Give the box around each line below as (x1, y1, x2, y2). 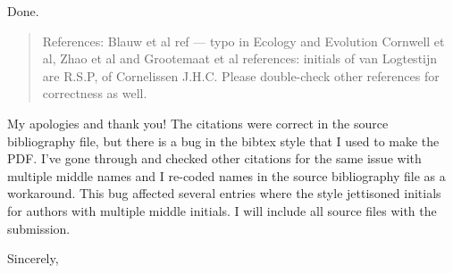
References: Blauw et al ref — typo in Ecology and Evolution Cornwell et (42, 31, 445, 50)
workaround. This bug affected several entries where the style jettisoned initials (7, 184, 441, 203)
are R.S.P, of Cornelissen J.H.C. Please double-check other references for (42, 66, 440, 85)
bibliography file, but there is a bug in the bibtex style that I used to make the (7, 131, 440, 150)
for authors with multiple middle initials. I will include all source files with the (7, 201, 437, 219)
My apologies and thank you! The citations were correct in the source (7, 113, 389, 132)
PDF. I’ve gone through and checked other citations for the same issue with (7, 149, 422, 168)
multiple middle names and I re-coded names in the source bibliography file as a (7, 166, 446, 185)
